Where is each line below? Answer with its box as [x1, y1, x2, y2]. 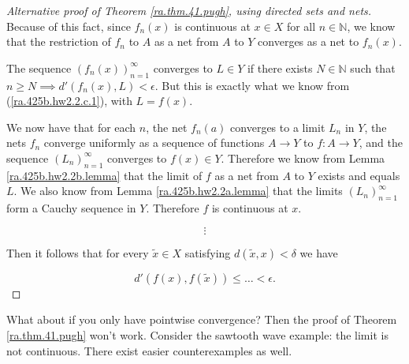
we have [299, 244, 338, 261]
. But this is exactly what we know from [154, 77, 350, 93]
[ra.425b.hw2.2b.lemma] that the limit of [6, 167, 203, 183]
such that [350, 59, 396, 76]
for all [286, 17, 316, 34]
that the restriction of [6, 33, 111, 50]
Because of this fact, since [6, 17, 131, 34]
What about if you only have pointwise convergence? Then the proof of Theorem [6, 311, 397, 328]
